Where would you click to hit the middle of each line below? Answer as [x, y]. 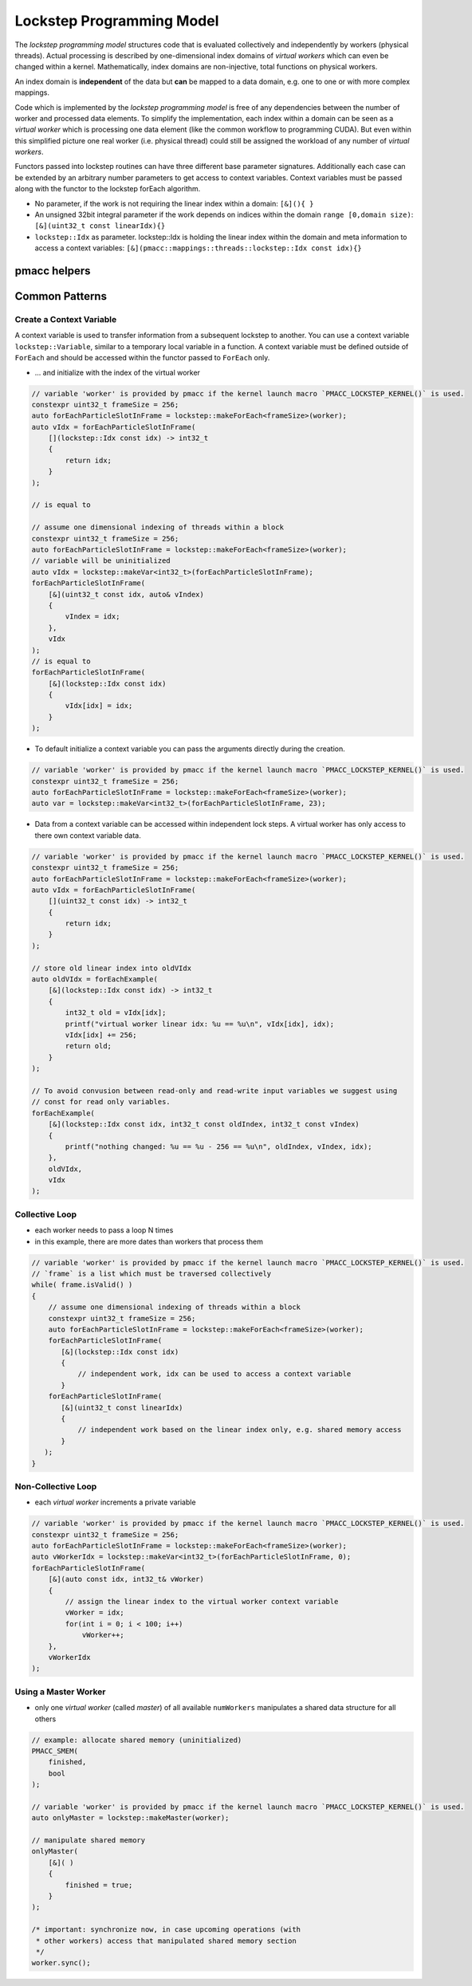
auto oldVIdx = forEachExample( [95, 979]
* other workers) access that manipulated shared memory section [166, 1941]
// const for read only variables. [101, 1102]
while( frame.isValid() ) [82, 1285]
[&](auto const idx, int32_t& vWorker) [126, 1579]
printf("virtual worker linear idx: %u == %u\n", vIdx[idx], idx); [200, 1024]
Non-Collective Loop [56, 1486]
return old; [88, 1046]
